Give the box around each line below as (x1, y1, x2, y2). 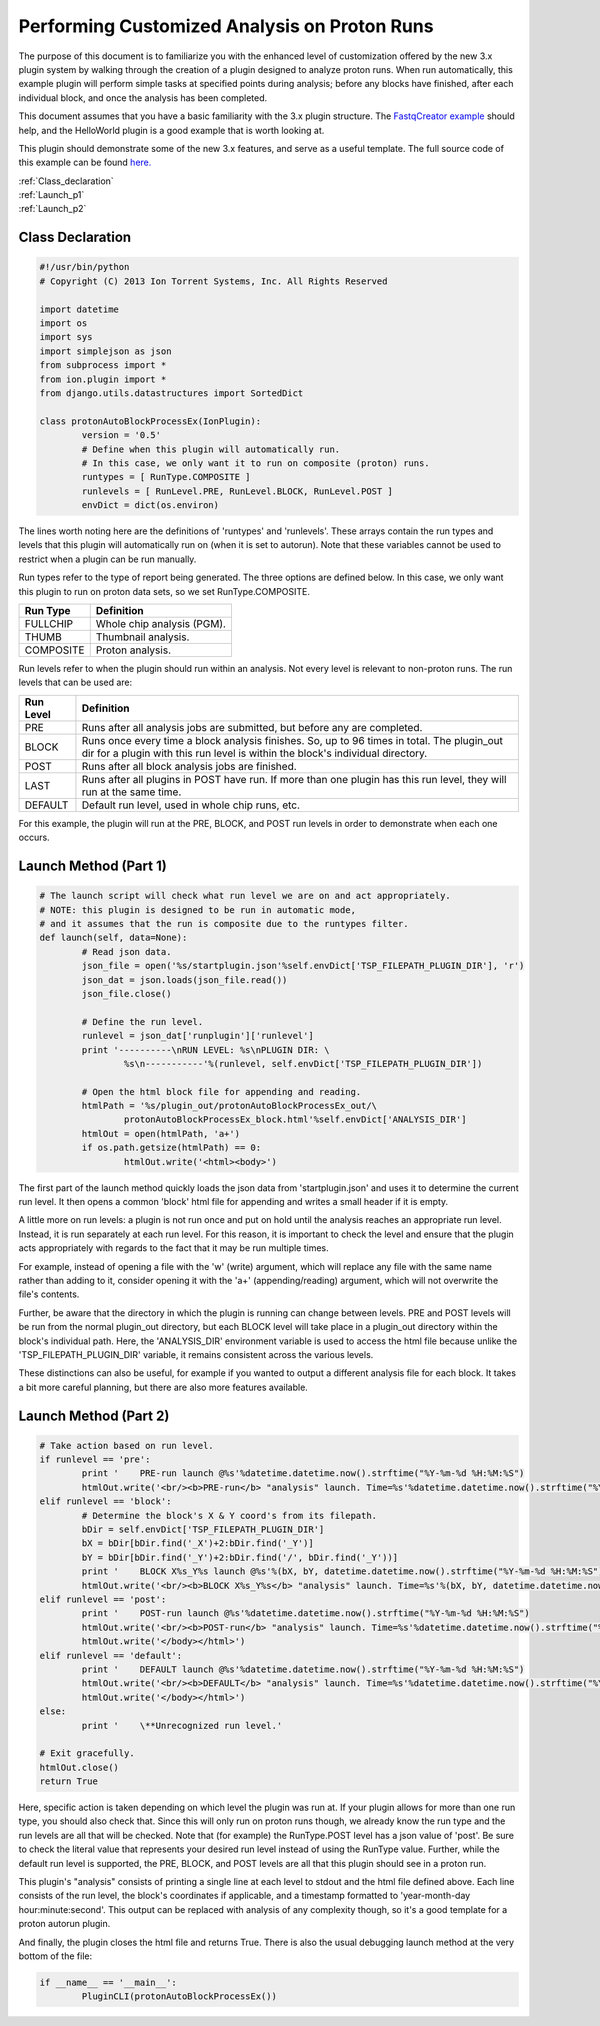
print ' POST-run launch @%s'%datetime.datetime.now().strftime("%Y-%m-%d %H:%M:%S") (81, 1608, 530, 1619)
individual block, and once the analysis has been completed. (18, 91, 268, 104)
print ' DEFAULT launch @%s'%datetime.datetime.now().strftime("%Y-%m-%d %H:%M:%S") (81, 1663, 525, 1675)
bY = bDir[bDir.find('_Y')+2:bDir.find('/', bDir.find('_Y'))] (81, 1551, 399, 1563)
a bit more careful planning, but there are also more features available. (18, 1381, 309, 1393)
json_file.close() (81, 988, 172, 999)
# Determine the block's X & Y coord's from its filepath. (81, 1510, 378, 1521)
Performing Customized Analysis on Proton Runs (18, 15, 434, 37)
